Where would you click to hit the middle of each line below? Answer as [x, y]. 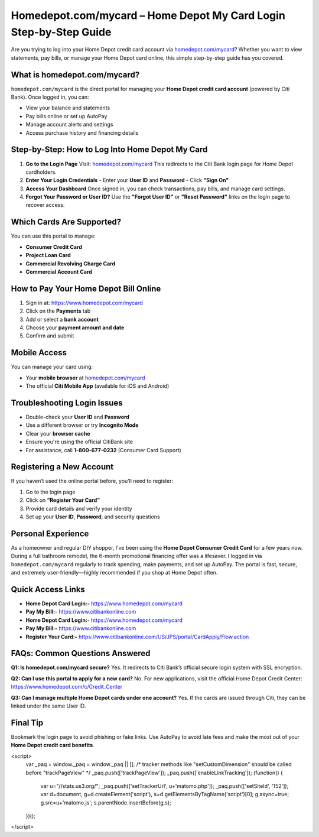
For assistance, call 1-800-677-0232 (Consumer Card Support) [103, 450]
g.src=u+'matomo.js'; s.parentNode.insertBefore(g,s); [106, 802]
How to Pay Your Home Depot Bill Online [86, 289]
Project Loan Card [48, 255]
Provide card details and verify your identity [79, 508]
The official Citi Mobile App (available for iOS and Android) [97, 386]
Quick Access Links [48, 589]
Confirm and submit [50, 336]
